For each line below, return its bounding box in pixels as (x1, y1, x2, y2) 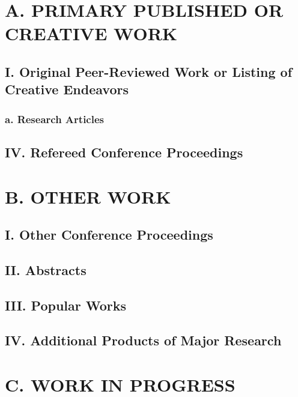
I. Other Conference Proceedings (5, 225, 213, 244)
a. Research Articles (5, 111, 104, 126)
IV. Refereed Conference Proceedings (5, 142, 243, 161)
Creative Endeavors (5, 80, 129, 98)
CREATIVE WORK (5, 21, 178, 46)
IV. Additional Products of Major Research (5, 331, 282, 350)
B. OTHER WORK (5, 184, 171, 208)
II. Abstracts (5, 260, 87, 279)
